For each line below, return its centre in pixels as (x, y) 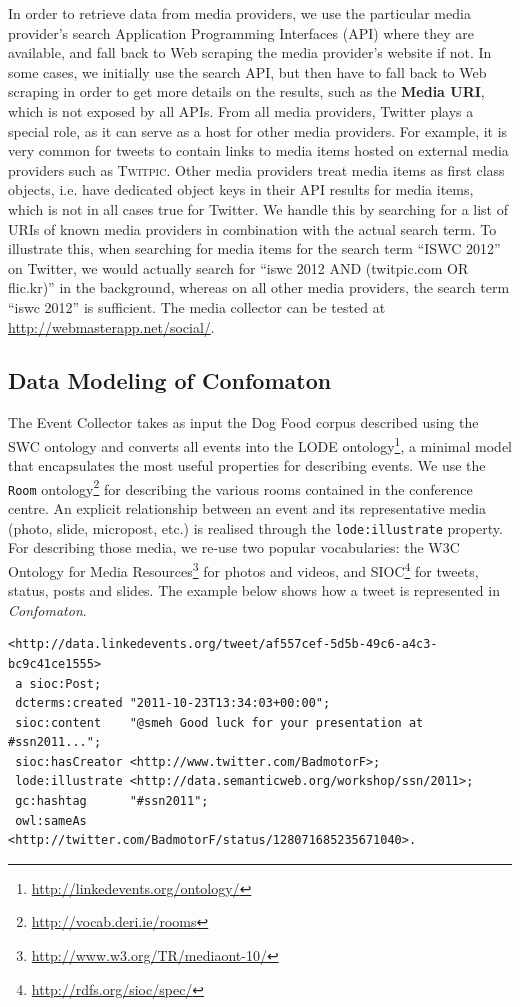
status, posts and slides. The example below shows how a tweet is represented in (254, 590)
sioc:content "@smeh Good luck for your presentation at (219, 722)
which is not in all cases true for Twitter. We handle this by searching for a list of (258, 208)
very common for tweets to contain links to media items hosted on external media (258, 150)
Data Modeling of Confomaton (170, 380)
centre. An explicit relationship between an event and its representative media (247, 508)
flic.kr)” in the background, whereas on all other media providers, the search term (259, 287)
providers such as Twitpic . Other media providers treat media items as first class (256, 169)
